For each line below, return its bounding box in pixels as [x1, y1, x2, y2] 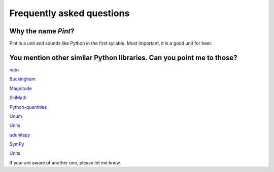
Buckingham [9, 76, 36, 82]
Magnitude [9, 85, 32, 91]
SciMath [9, 95, 27, 101]
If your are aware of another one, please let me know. [9, 159, 121, 165]
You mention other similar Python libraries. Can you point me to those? [9, 53, 238, 62]
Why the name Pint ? [9, 27, 75, 35]
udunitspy [9, 132, 30, 138]
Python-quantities [9, 104, 47, 110]
